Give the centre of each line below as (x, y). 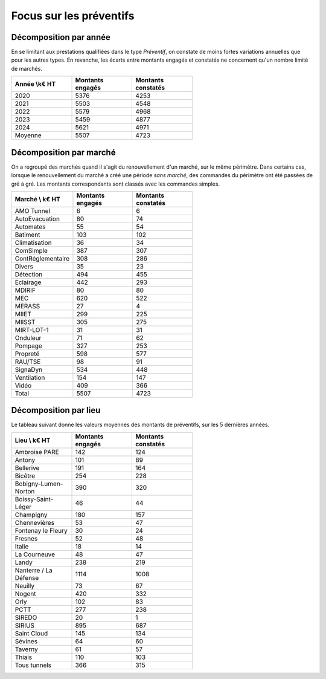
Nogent (25, 594)
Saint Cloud (31, 633)
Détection (29, 274)
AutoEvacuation (37, 219)
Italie (22, 546)
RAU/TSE (28, 362)
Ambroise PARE (37, 452)
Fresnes (26, 538)
